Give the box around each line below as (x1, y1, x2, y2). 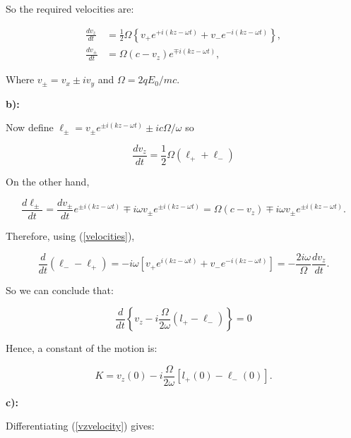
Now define (6, 120, 54, 135)
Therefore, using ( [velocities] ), (6, 228, 135, 243)
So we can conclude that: (6, 282, 114, 297)
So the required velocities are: (6, 1, 134, 16)
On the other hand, (6, 174, 90, 188)
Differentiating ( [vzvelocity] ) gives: (6, 418, 155, 433)
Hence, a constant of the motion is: (6, 341, 157, 355)
